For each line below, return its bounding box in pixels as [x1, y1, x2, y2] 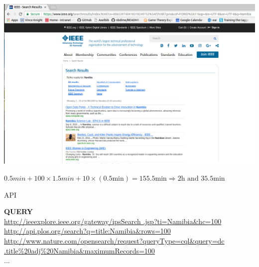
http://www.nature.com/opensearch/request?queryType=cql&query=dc [4, 235, 225, 246]
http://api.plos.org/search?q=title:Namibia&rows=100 [4, 226, 171, 236]
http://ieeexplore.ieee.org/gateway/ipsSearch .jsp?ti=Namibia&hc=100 [4, 216, 222, 226]
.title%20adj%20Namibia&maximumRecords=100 [4, 245, 155, 256]
